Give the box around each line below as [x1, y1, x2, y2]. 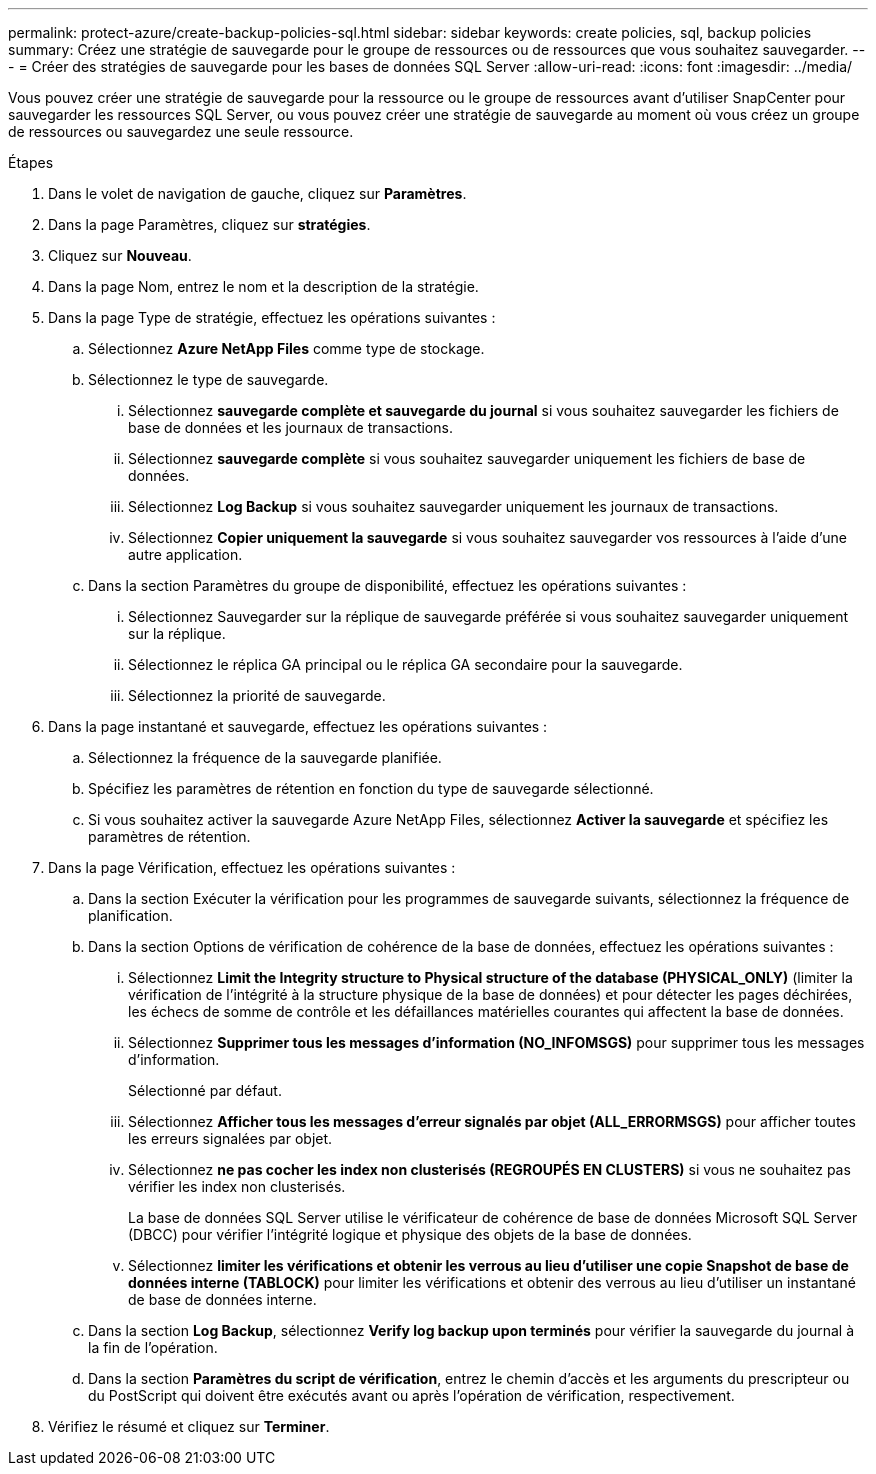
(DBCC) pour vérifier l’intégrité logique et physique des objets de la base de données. [128, 1226, 692, 1243]
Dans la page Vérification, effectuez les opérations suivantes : [48, 859, 456, 876]
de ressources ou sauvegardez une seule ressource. [8, 123, 354, 140]
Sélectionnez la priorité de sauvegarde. [128, 687, 386, 704]
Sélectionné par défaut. [128, 1082, 282, 1099]
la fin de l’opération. [88, 1339, 218, 1356]
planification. [88, 907, 173, 924]
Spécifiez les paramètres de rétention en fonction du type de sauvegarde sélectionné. [88, 780, 654, 797]
